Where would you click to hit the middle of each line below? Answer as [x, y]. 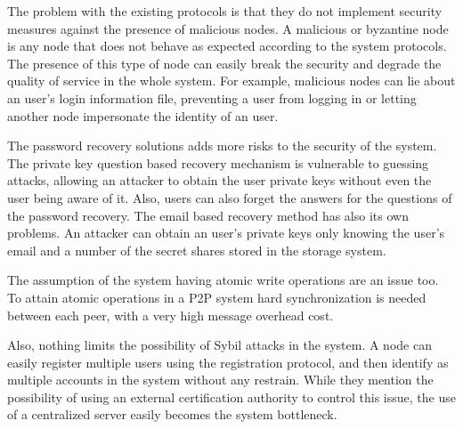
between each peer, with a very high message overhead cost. [171, 315]
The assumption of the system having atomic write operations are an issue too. [223, 280]
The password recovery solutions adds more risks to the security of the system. [222, 146]
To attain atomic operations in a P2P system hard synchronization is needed [217, 297]
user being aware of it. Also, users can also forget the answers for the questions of [230, 197]
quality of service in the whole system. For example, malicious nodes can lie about [231, 81]
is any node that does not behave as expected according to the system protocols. [227, 46]
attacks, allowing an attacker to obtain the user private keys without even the [219, 180]
